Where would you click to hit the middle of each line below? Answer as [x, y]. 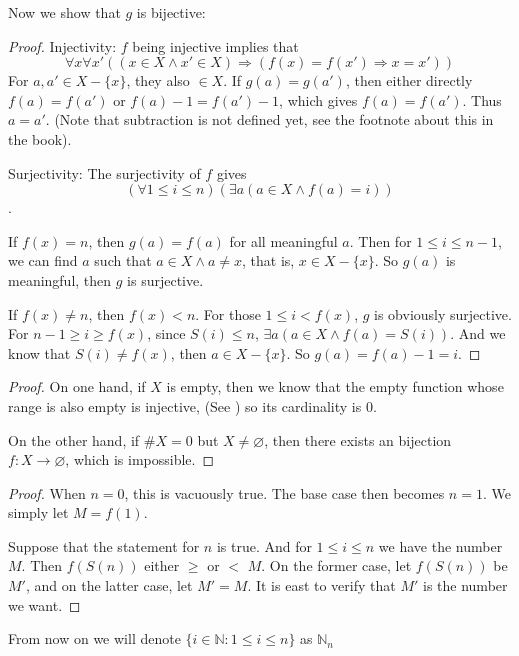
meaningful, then [60, 279]
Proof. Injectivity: [62, 45]
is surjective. [165, 279]
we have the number [440, 545]
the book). [40, 138]
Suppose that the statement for [104, 545]
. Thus [482, 99]
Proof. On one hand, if [77, 386]
